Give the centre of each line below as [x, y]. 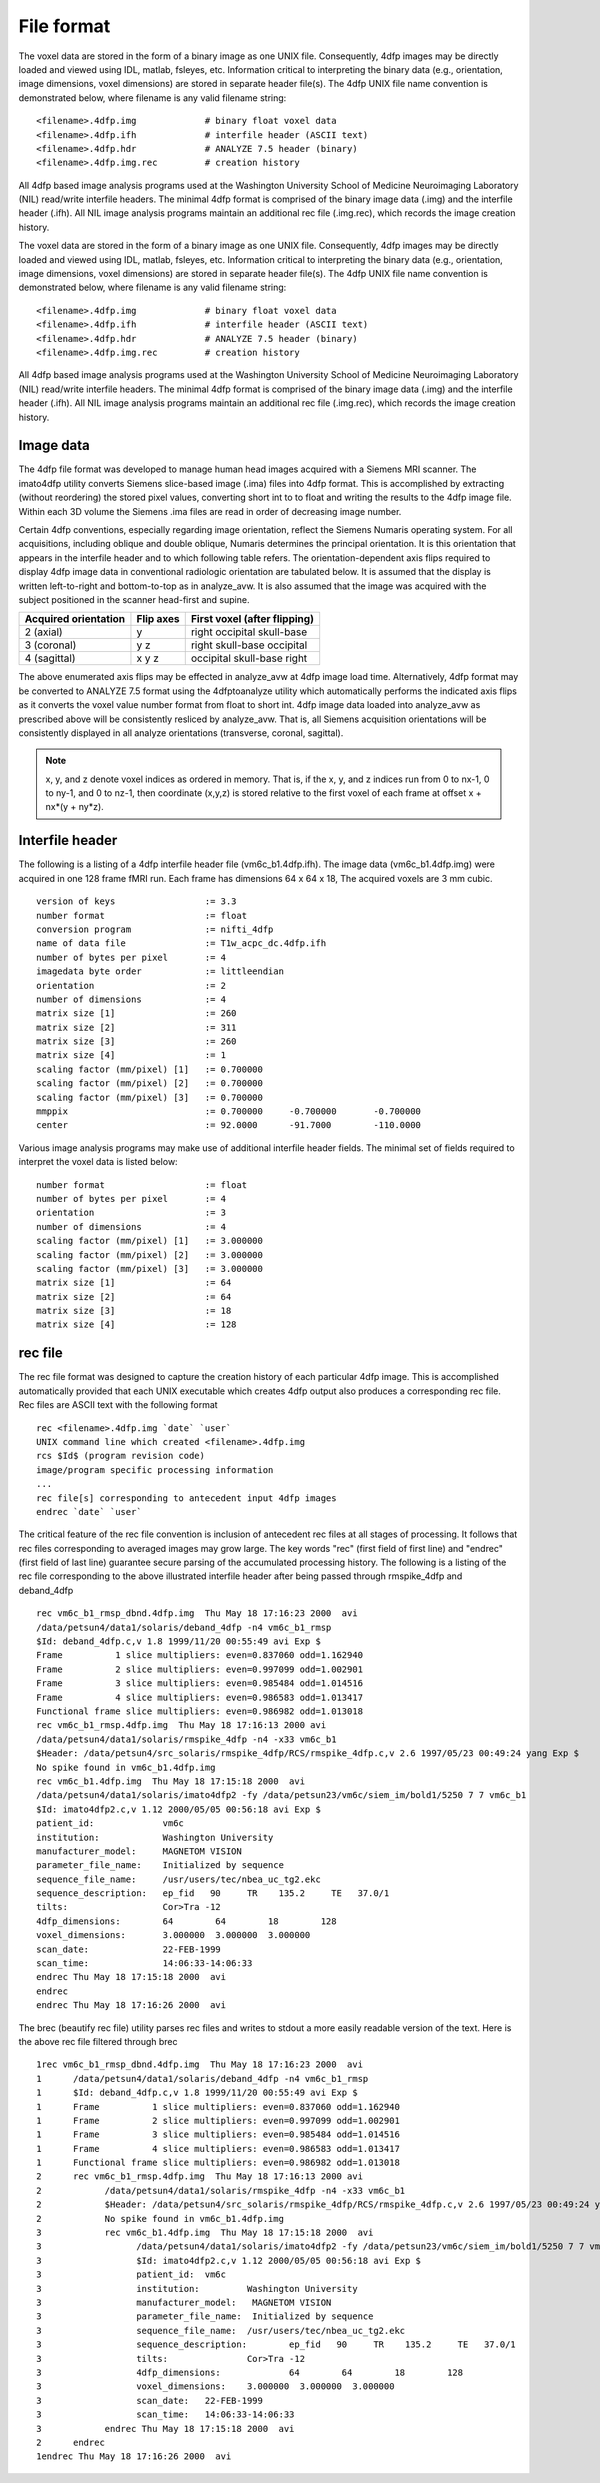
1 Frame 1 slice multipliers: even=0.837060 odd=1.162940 [218, 2106]
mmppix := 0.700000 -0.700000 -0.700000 [229, 1111]
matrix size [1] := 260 [136, 1013]
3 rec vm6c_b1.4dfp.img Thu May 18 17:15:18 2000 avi [205, 2233]
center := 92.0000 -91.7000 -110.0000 [229, 1125]
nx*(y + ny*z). [74, 807]
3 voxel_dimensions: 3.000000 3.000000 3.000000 [215, 2386]
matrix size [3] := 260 [136, 1041]
